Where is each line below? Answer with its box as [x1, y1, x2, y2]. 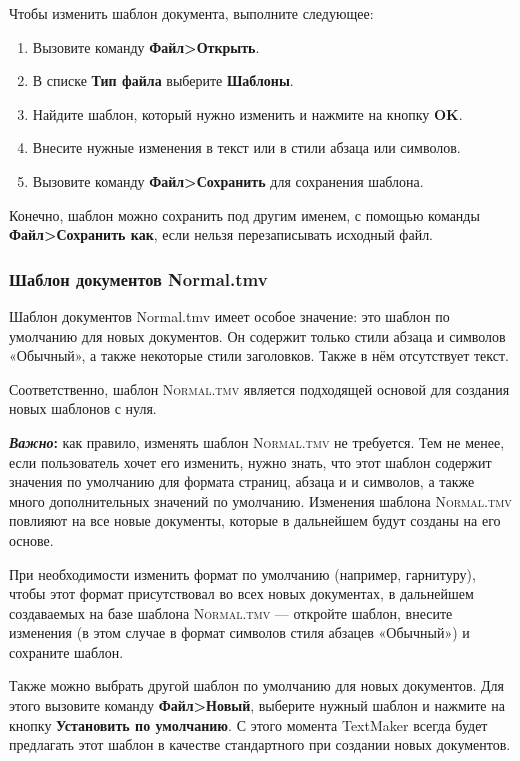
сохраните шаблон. [9, 641, 124, 662]
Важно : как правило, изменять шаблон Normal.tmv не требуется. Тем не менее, [9, 431, 505, 452]
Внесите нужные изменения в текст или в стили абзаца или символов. [32, 137, 461, 158]
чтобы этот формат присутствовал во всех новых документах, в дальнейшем [9, 583, 474, 604]
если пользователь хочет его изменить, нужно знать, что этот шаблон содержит [9, 451, 492, 472]
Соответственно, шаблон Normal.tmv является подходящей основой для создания [9, 378, 510, 399]
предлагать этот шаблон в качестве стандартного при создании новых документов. [9, 734, 511, 755]
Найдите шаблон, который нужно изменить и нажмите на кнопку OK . [32, 103, 463, 124]
